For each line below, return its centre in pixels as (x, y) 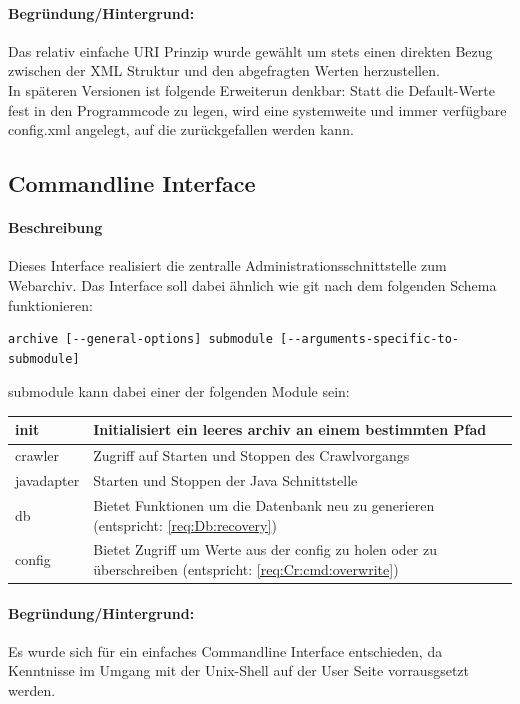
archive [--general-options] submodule (140, 339)
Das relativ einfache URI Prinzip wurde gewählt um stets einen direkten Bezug (250, 50)
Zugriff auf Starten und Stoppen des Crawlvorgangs (251, 455)
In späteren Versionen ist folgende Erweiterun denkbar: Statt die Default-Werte (252, 89)
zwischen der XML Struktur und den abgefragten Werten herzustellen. (224, 70)
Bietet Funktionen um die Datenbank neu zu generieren (264, 504)
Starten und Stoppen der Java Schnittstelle (225, 480)
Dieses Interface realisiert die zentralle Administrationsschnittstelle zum (227, 265)
